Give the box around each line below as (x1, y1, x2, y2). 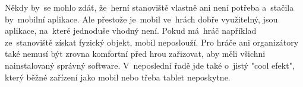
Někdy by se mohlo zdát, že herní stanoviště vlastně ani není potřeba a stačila (5, 1, 294, 13)
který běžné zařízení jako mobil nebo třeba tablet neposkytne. (5, 70, 231, 83)
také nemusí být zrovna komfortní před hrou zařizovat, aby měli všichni (5, 47, 266, 60)
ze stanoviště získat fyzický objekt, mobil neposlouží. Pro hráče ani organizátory (5, 36, 299, 48)
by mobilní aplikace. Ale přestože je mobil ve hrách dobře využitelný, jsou (5, 12, 278, 25)
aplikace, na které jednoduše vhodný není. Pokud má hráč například (5, 24, 257, 37)
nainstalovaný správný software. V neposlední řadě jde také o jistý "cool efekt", (5, 59, 295, 71)
